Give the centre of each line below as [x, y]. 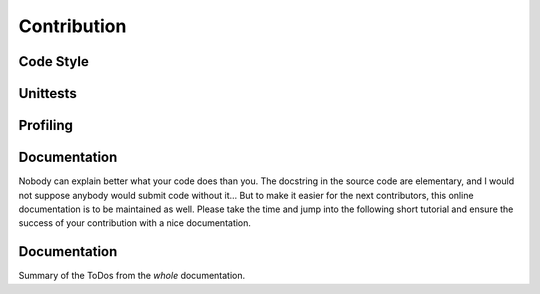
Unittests [47, 93]
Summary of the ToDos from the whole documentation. [132, 276]
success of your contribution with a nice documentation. [135, 223]
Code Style [53, 61]
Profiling [46, 125]
